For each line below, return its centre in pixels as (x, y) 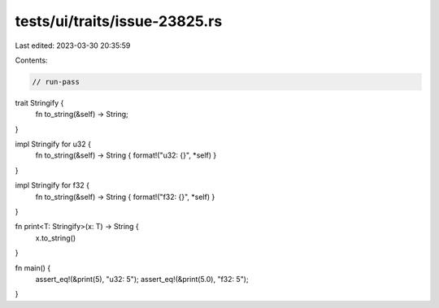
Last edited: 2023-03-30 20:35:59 (73, 46)
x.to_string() (56, 238)
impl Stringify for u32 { (53, 144)
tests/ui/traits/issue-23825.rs (119, 21)
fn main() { (33, 267)
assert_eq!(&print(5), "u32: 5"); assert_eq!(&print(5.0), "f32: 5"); (142, 279)
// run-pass (56, 82)
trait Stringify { (39, 102)
